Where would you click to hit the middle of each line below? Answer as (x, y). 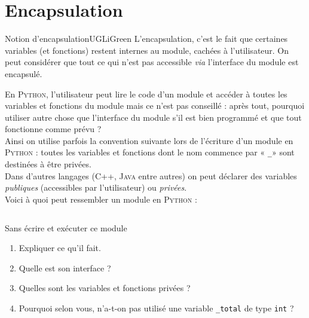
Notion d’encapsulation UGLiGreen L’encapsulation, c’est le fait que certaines (146, 39)
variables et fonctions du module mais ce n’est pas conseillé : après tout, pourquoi (155, 106)
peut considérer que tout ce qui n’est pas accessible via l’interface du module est (152, 62)
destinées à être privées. (48, 164)
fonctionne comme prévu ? (53, 129)
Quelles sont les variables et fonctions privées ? (105, 288)
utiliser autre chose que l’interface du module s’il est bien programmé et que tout (153, 117)
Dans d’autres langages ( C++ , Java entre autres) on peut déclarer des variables (151, 175)
